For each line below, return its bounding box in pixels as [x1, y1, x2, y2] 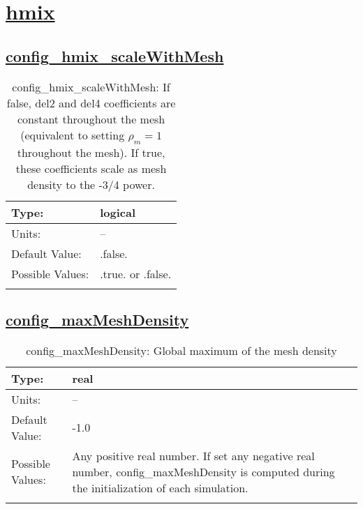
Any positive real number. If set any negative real [72, 447, 315, 464]
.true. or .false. [100, 265, 172, 282]
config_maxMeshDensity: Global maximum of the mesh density [26, 342, 337, 358]
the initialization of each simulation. [72, 479, 249, 496]
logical [100, 204, 135, 220]
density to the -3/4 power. [27, 176, 155, 192]
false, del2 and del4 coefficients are [6, 94, 176, 111]
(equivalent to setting [20, 126, 125, 143]
